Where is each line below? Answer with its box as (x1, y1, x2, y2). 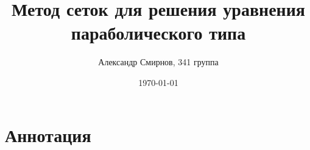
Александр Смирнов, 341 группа (98, 55, 219, 68)
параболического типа (71, 20, 246, 45)
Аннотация (5, 122, 91, 147)
